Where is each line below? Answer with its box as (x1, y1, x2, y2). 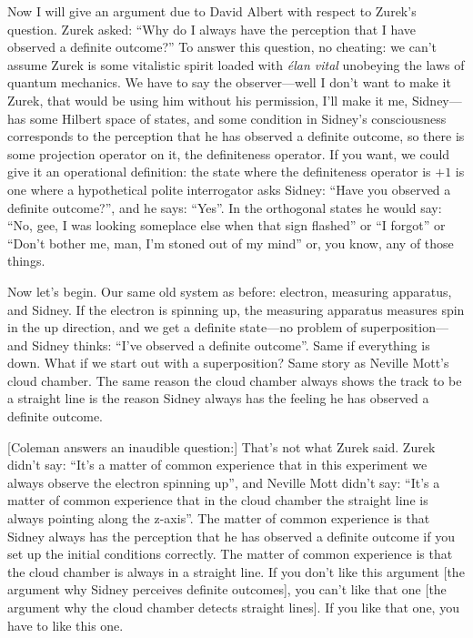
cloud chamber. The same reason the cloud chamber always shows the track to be (7, 370, 462, 390)
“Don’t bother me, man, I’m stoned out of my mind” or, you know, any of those (7, 233, 454, 252)
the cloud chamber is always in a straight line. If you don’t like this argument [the (7, 562, 465, 581)
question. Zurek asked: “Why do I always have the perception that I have (7, 19, 417, 38)
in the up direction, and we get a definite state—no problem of (7, 318, 357, 337)
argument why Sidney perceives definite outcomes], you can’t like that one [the (7, 580, 447, 599)
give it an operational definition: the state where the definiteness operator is (7, 162, 431, 181)
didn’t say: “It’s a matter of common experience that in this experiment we (7, 455, 428, 474)
